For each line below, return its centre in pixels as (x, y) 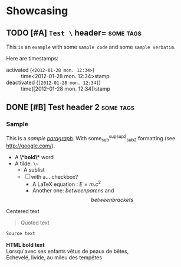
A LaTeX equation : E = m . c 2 (67, 184)
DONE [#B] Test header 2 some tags (70, 107)
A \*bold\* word (34, 157)
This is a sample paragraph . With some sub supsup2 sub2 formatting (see (91, 138)
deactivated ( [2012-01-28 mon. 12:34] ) (54, 82)
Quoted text (35, 223)
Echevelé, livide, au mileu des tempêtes (54, 257)
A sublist (34, 170)
